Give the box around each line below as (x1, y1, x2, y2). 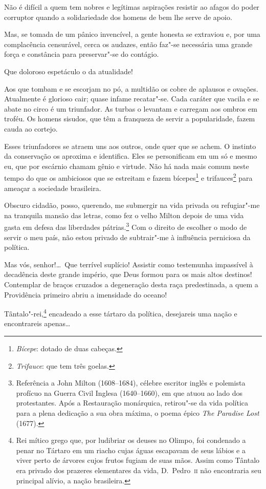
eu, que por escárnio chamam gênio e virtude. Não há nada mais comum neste (4, 160, 249, 171)
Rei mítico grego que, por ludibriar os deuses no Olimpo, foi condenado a (16, 435, 246, 445)
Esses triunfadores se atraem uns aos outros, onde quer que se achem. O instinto (4, 140, 256, 151)
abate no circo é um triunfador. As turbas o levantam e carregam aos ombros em (4, 103, 257, 114)
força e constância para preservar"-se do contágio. (4, 49, 159, 59)
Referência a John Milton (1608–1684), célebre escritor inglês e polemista (16, 377, 246, 388)
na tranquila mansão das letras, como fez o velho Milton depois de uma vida (4, 209, 244, 220)
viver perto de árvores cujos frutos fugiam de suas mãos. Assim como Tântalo (16, 455, 260, 465)
